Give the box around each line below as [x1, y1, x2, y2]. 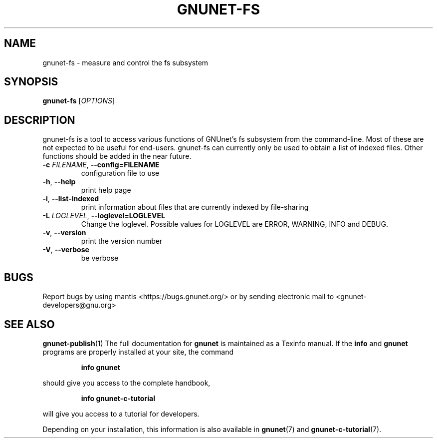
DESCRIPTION [4, 113, 75, 126]
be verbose [81, 254, 119, 263]
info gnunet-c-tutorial [81, 394, 155, 403]
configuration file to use [81, 169, 160, 178]
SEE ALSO [4, 318, 55, 331]
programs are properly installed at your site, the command [42, 347, 234, 356]
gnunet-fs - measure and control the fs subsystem [42, 58, 209, 67]
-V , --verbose [42, 245, 89, 254]
